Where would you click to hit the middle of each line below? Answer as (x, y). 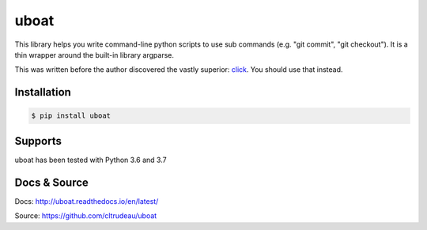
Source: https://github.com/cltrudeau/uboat (86, 216)
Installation (43, 92)
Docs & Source (51, 182)
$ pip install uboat (71, 116)
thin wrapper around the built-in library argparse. (94, 55)
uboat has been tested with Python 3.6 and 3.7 (91, 160)
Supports (38, 141)
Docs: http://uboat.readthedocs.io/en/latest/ (87, 201)
